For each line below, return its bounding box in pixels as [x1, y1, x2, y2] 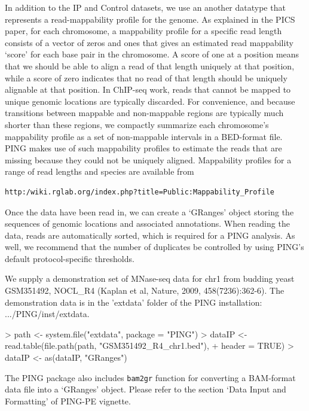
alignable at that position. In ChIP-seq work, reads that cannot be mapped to [5, 83, 291, 96]
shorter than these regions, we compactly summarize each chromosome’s [5, 118, 269, 130]
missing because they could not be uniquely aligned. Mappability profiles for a [5, 153, 292, 166]
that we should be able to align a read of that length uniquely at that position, [5, 59, 295, 72]
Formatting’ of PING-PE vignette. [5, 394, 131, 407]
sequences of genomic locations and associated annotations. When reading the [5, 217, 290, 230]
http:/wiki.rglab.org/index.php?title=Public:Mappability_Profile [5, 187, 275, 196]
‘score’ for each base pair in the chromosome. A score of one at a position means [5, 48, 299, 60]
